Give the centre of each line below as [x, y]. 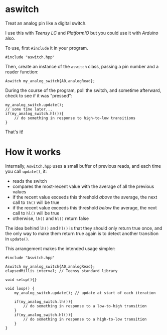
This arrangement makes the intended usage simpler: [60, 248]
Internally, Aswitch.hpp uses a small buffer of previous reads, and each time [83, 166]
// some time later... [29, 109]
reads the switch [30, 181]
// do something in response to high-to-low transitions [75, 118]
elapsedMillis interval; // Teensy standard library [61, 271]
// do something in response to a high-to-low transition [85, 319]
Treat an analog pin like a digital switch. [46, 23]
